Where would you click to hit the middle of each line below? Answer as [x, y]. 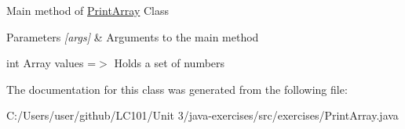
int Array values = [51, 63]
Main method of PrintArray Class [88, 10]
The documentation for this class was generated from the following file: [177, 89]
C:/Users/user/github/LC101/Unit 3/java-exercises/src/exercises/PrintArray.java [202, 115]
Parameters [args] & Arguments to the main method [133, 36]
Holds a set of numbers [170, 63]
